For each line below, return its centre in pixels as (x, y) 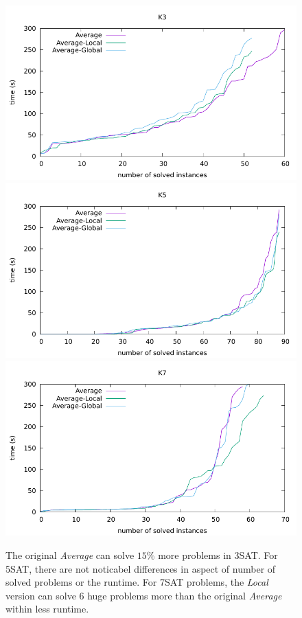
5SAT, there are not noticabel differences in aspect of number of (141, 568)
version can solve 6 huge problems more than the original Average (144, 595)
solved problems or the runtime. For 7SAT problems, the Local (137, 582)
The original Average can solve (70, 554)
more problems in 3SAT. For (218, 554)
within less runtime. (47, 609)
